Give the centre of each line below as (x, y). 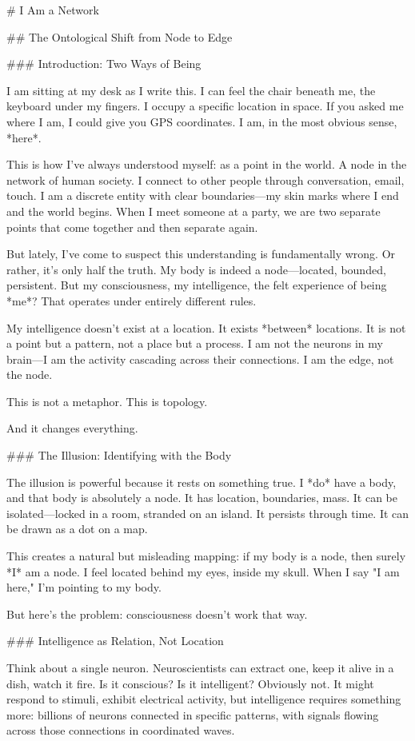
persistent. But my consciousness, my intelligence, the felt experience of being (197, 285)
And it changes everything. (72, 428)
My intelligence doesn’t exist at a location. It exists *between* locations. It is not (206, 327)
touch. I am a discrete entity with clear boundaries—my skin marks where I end (203, 195)
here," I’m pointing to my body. (84, 587)
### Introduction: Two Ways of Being (104, 64)
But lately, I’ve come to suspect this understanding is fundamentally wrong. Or (201, 254)
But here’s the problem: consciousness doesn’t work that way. (157, 614)
